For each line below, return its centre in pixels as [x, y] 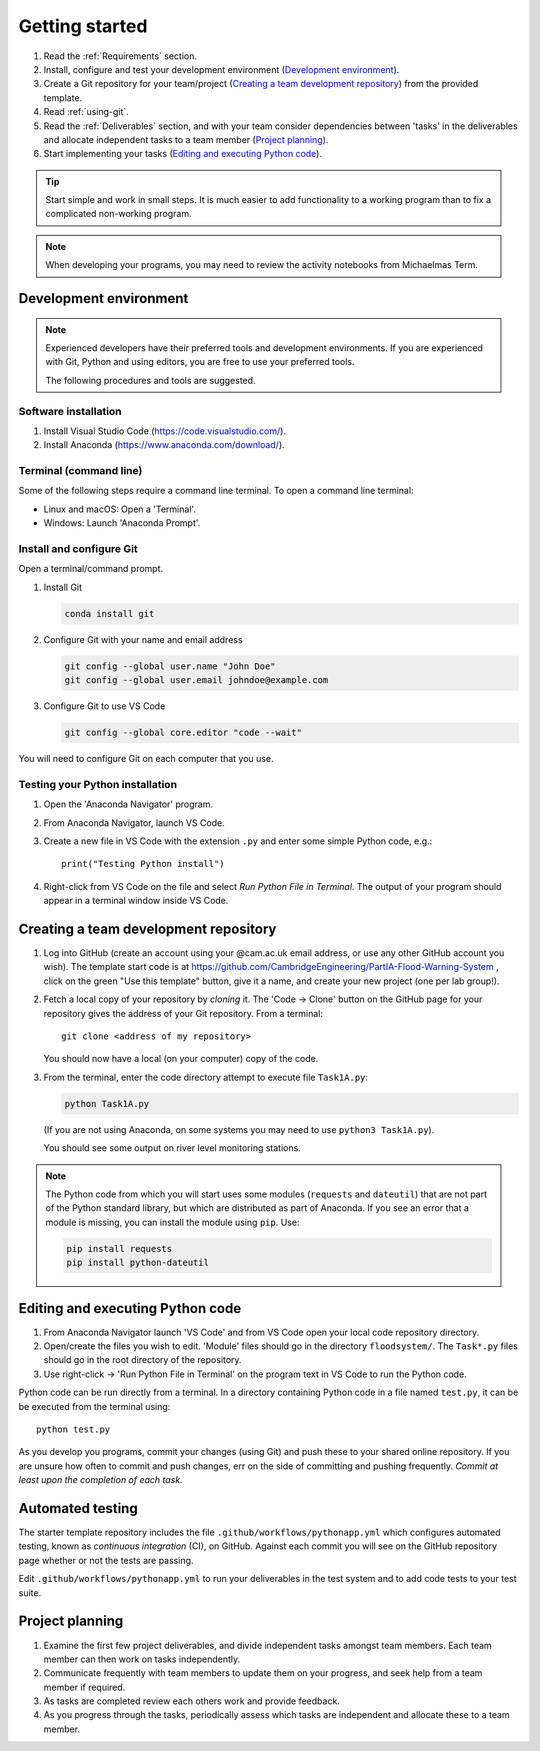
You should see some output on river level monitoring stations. [172, 1148]
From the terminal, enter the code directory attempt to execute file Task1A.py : [206, 1077]
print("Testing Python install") [143, 864]
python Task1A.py [107, 1103]
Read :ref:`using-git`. [86, 112]
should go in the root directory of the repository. [142, 1360]
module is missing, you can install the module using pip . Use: [172, 1222]
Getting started [83, 26]
